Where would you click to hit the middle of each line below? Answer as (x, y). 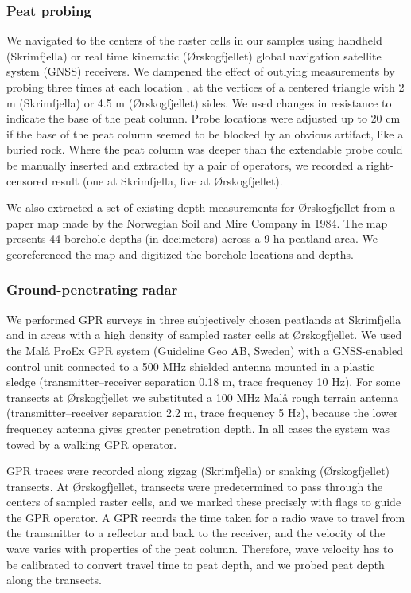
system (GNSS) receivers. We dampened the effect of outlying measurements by (201, 71)
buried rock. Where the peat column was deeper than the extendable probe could (205, 149)
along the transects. (54, 580)
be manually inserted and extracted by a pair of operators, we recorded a (185, 164)
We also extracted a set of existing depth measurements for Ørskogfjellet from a (201, 207)
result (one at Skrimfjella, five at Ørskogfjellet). (167, 180)
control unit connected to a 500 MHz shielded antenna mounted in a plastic (191, 366)
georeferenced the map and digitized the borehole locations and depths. (180, 254)
